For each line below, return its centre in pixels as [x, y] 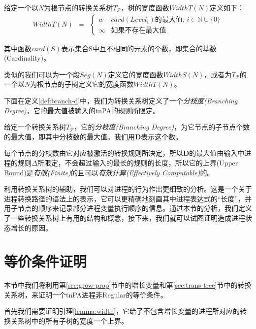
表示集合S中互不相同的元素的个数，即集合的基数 [139, 48]
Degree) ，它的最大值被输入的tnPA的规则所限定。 [82, 110]
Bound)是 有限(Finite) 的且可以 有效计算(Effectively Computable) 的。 [109, 172]
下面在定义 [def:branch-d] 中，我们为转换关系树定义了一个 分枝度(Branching [121, 100]
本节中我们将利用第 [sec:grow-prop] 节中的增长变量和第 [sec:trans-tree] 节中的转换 [128, 285]
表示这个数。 [162, 136]
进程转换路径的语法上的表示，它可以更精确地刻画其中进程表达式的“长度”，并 [128, 198]
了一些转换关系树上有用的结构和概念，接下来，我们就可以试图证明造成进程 [125, 217]
